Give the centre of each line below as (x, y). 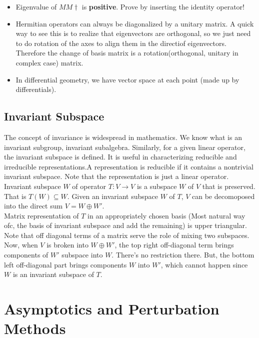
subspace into (82, 255)
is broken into (67, 245)
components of (26, 255)
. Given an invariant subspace (112, 196)
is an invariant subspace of (53, 274)
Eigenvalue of (36, 6)
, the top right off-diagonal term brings (174, 245)
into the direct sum (33, 206)
